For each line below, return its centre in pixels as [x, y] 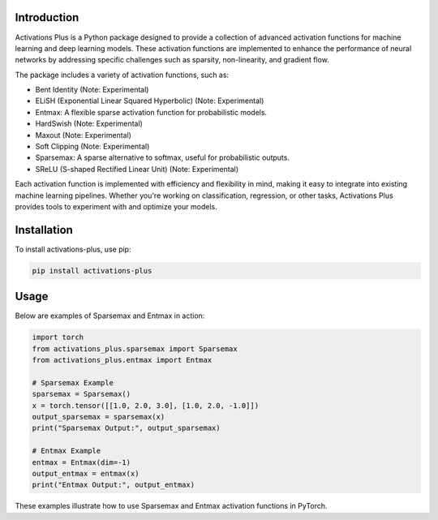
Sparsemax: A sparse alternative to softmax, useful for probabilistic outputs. [162, 157]
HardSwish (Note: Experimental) [89, 124]
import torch [58, 337]
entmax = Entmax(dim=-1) [82, 462]
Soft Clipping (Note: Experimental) [92, 147]
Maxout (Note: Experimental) [83, 135]
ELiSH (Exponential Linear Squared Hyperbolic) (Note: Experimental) [150, 101]
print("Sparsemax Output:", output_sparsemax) [126, 428]
